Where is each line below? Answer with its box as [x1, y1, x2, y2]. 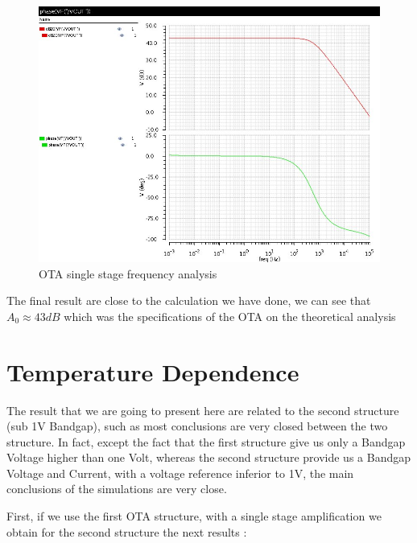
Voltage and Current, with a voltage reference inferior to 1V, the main [6, 464, 354, 481]
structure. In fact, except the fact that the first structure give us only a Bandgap [6, 433, 406, 450]
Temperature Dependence [6, 355, 299, 388]
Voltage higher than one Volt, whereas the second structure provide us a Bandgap [6, 449, 411, 466]
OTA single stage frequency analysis [39, 265, 217, 282]
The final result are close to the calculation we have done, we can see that [6, 292, 371, 309]
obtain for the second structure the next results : [6, 523, 247, 540]
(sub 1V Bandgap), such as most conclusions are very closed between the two [6, 418, 388, 434]
